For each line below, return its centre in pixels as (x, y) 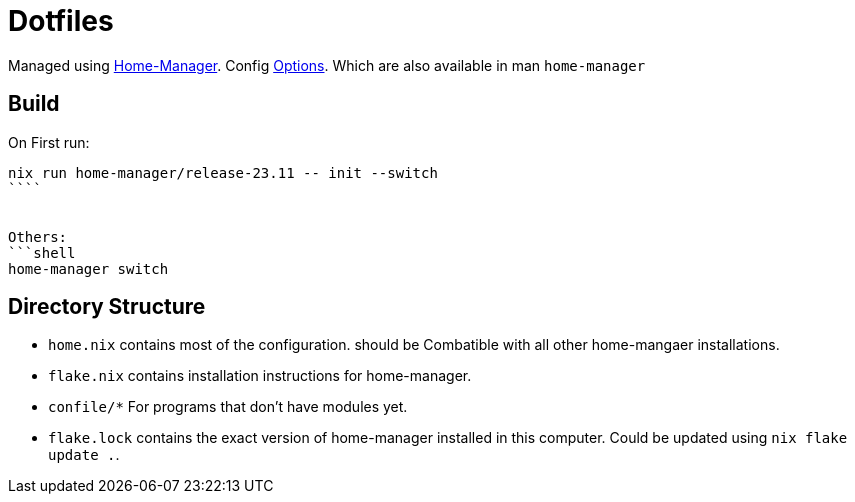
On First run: (49, 142)
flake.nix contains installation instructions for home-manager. (260, 376)
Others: (38, 236)
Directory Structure (107, 307)
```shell (42, 252)
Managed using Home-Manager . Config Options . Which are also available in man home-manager (327, 65)
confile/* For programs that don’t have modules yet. (228, 407)
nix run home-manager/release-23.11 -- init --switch (223, 172)
